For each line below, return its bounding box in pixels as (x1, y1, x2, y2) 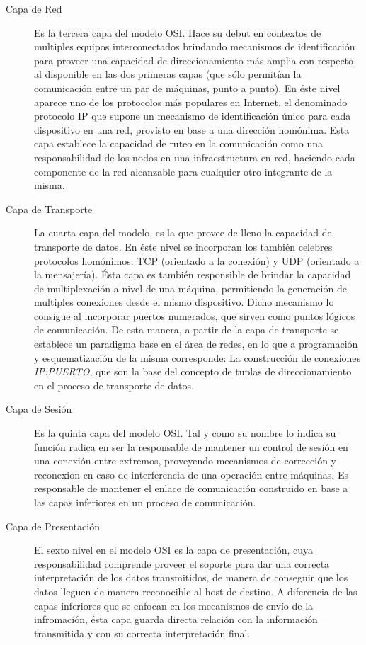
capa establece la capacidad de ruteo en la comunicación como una (34, 136, 324, 151)
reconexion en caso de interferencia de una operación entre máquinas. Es (34, 467, 348, 481)
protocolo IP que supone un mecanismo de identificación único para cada (34, 108, 351, 123)
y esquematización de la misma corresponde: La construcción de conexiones (34, 350, 361, 365)
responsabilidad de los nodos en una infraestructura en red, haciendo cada (34, 149, 355, 164)
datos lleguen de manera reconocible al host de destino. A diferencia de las (34, 583, 358, 598)
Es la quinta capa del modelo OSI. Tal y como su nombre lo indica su (34, 426, 336, 440)
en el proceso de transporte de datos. (34, 377, 194, 392)
